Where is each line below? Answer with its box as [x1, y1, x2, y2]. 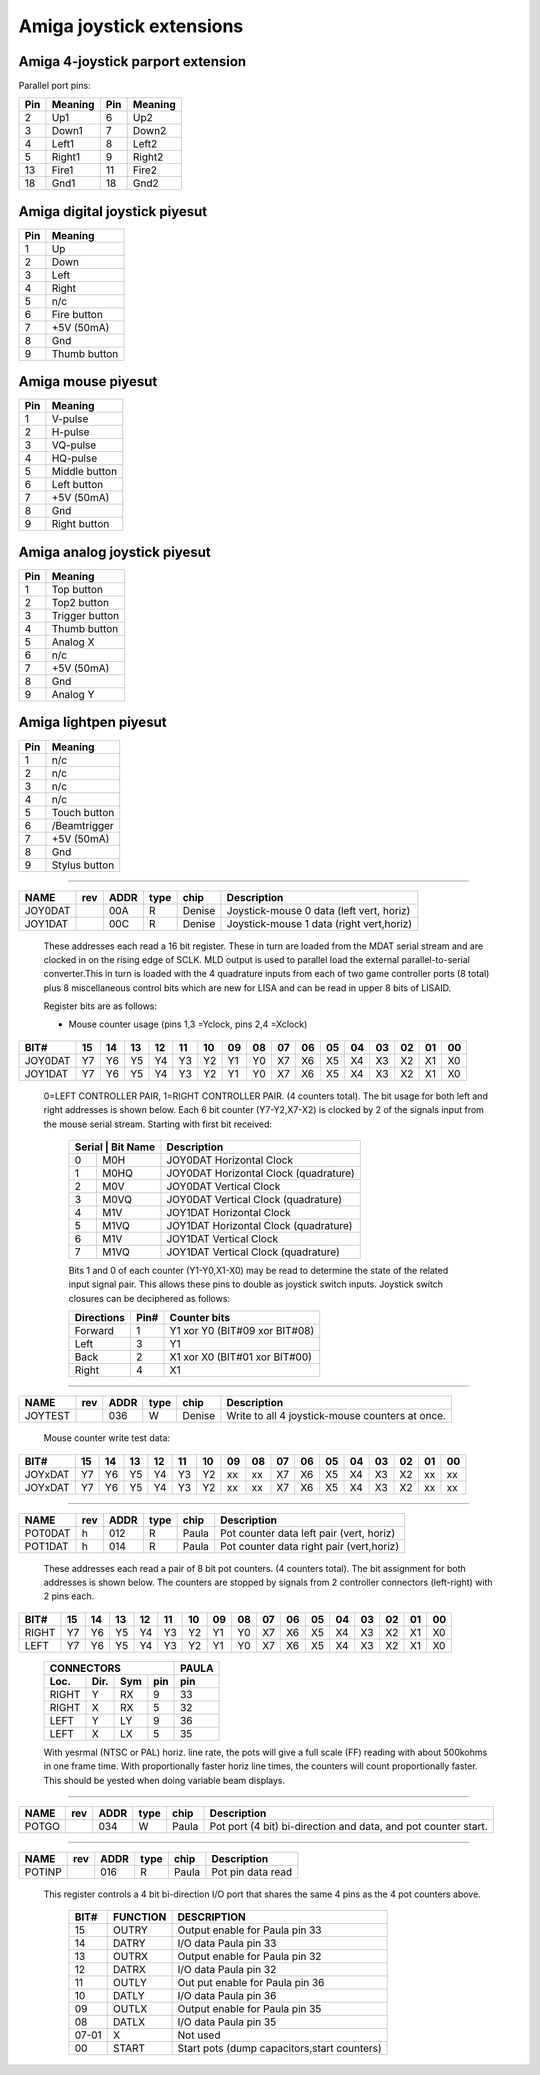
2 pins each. [43, 1590, 95, 1602]
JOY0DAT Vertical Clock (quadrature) [166, 1193, 343, 1207]
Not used [177, 2028, 221, 2042]
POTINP [24, 1865, 62, 1879]
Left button [51, 478, 104, 492]
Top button [51, 583, 104, 596]
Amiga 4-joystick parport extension [18, 53, 247, 70]
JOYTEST [24, 1409, 71, 1423]
